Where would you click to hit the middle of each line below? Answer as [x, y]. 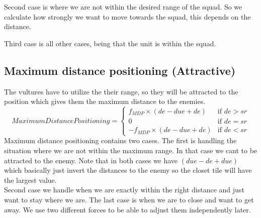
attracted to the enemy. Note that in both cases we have [91, 160]
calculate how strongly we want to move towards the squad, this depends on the [127, 16]
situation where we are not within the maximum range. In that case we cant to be [131, 150]
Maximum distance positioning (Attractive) [120, 70]
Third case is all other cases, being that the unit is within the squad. [110, 43]
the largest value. [30, 180]
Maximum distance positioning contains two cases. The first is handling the [120, 140]
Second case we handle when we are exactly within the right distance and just [124, 190]
